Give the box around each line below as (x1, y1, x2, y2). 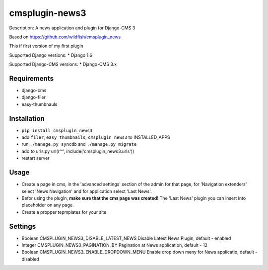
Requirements (9, 74, 54, 83)
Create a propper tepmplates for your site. (21, 209, 108, 215)
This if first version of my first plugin (9, 43, 84, 49)
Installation (9, 114, 45, 123)
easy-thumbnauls (21, 101, 58, 107)
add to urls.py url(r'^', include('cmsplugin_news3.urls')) (21, 148, 134, 154)
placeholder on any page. (21, 202, 74, 208)
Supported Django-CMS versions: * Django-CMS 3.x (9, 61, 117, 67)
